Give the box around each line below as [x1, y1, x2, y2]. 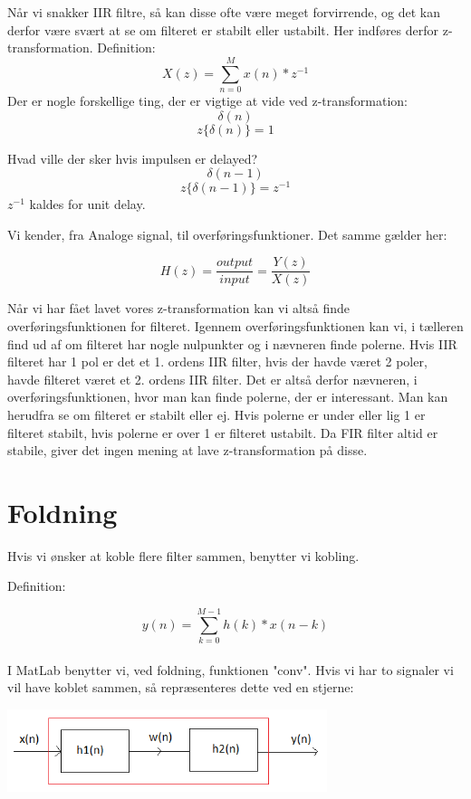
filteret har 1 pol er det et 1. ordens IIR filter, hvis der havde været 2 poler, [7, 352, 428, 371]
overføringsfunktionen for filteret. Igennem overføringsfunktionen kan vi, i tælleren [7, 317, 464, 336]
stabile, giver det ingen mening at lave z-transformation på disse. [7, 441, 368, 460]
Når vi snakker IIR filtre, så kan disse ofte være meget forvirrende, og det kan [7, 3, 440, 21]
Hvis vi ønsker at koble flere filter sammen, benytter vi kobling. [7, 546, 360, 565]
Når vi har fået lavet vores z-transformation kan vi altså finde [7, 299, 351, 318]
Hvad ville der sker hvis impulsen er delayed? [7, 148, 258, 167]
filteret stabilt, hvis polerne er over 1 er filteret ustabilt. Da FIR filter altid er [7, 423, 438, 442]
